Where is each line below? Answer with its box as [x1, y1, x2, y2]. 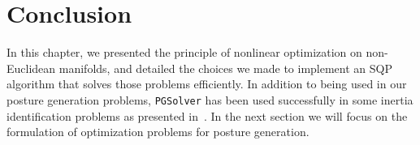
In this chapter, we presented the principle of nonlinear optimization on [6, 44, 362, 61]
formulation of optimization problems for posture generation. [6, 123, 310, 140]
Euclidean [6, 59, 56, 76]
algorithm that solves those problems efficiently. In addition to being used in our [6, 75, 407, 92]
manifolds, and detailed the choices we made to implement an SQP [58, 59, 392, 76]
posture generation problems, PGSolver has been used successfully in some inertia [6, 91, 414, 108]
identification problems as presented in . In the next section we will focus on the [6, 107, 408, 124]
